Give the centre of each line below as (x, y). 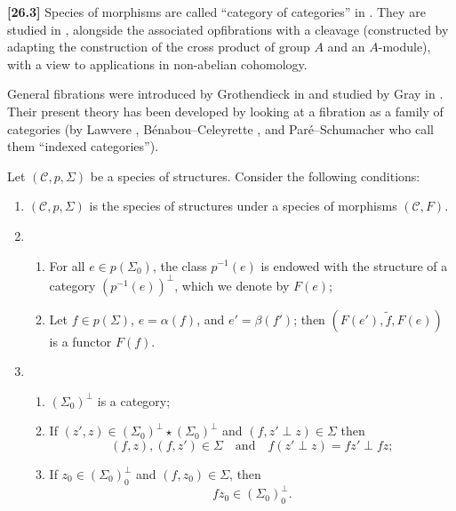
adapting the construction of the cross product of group (159, 47)
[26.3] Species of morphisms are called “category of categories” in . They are (216, 12)
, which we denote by (232, 285)
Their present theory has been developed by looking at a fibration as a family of (225, 111)
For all (67, 265)
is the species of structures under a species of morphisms (243, 206)
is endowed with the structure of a (354, 265)
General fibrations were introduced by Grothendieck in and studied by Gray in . (225, 94)
